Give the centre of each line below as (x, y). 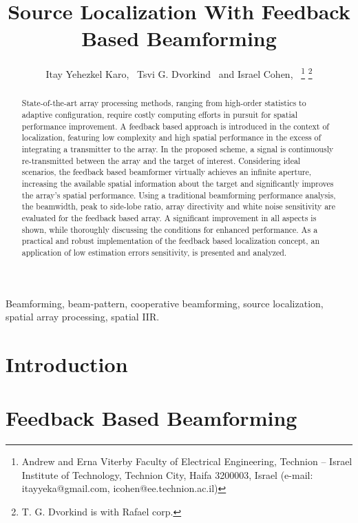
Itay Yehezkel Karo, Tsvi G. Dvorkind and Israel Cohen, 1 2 (179, 73)
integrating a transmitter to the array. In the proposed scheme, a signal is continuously (178, 148)
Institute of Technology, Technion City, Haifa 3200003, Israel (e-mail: (167, 474)
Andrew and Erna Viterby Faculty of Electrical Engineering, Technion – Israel (187, 461)
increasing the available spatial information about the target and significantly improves (178, 183)
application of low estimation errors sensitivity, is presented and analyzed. (154, 252)
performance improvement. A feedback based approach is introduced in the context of (175, 126)
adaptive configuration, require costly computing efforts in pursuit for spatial (159, 115)
